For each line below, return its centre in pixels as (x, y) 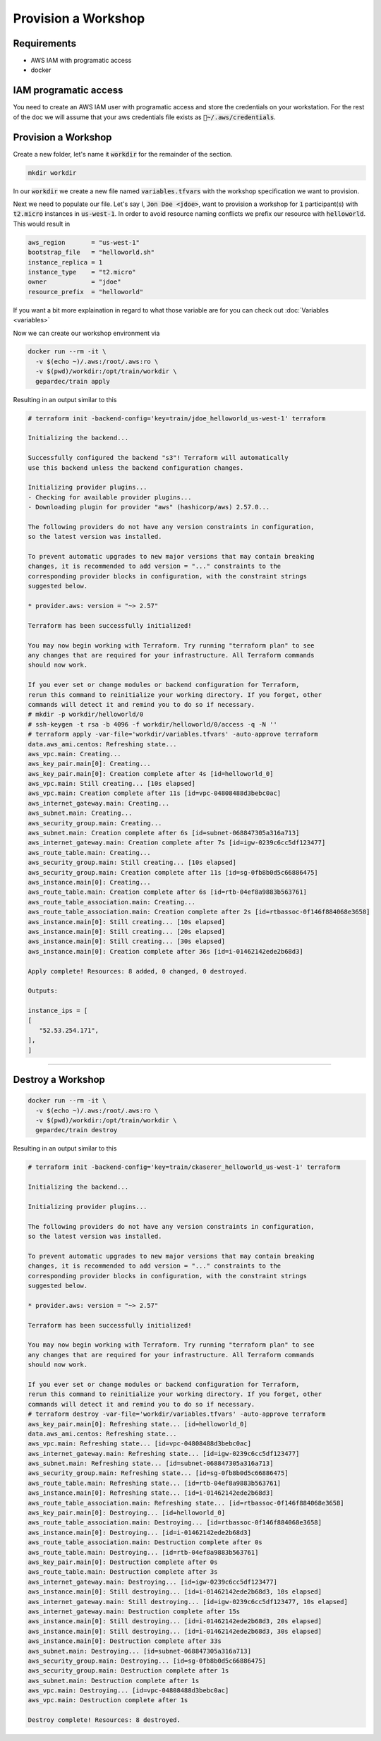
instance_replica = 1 (65, 262)
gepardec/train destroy (77, 1130)
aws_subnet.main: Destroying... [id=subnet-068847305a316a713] (140, 1651)
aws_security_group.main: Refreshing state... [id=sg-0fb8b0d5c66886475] (158, 1473)
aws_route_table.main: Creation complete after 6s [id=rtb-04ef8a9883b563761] (167, 892)
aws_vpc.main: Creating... (74, 754)
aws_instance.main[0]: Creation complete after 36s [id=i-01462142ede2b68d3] (165, 951)
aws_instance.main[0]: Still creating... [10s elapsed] (127, 922)
